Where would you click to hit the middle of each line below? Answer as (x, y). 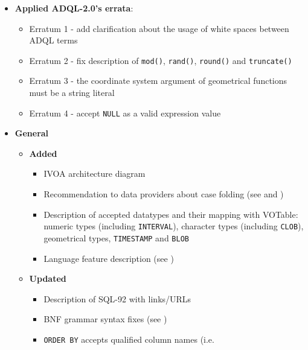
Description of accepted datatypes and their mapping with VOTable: (171, 214)
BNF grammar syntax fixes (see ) (105, 319)
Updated (48, 278)
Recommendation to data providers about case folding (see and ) (164, 194)
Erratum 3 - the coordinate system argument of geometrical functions (158, 81)
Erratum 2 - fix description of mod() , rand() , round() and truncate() (161, 60)
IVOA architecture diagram (95, 173)
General (32, 133)
